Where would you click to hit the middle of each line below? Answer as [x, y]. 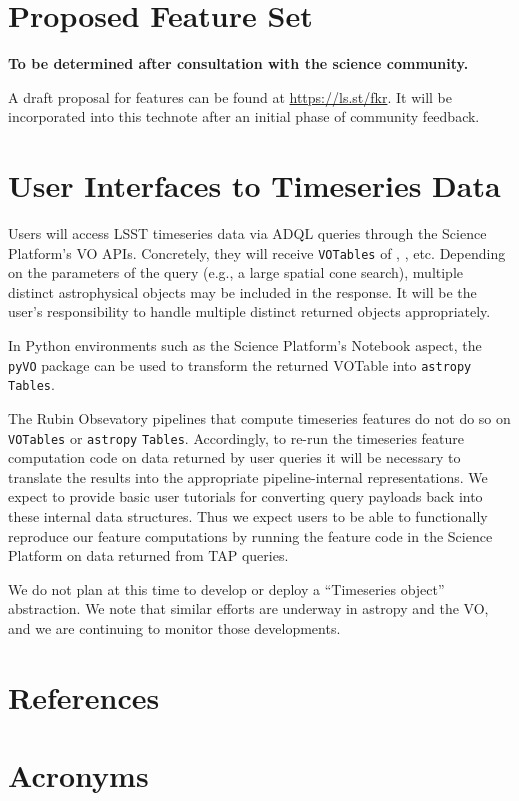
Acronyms [78, 775]
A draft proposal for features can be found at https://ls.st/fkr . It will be [230, 96]
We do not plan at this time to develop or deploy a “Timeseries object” [226, 588]
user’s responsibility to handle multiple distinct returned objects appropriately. [249, 311]
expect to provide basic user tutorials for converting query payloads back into [245, 496]
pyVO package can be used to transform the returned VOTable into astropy [240, 364]
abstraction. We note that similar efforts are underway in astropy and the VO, [248, 608]
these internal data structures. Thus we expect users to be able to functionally [248, 516]
